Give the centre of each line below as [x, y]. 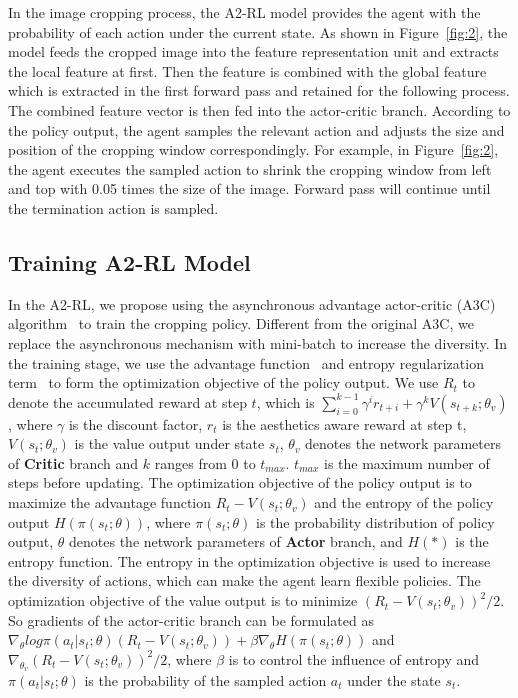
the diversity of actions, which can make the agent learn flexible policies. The [244, 580]
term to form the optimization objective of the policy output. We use [223, 382]
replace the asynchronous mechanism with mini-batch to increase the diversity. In [258, 342]
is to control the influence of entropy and [354, 658]
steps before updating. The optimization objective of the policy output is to [240, 482]
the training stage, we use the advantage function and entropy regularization [246, 362]
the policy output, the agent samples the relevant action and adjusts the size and [256, 129]
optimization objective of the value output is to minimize [183, 600]
